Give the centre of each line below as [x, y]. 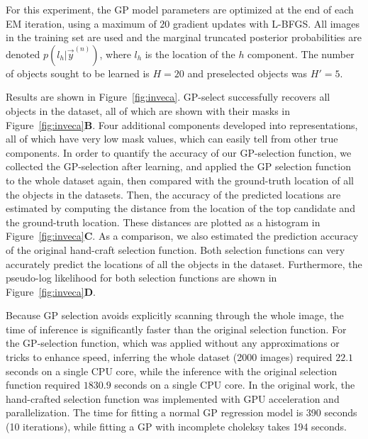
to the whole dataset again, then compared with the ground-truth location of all [180, 180]
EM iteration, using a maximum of [81, 23]
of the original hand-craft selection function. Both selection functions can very [175, 249]
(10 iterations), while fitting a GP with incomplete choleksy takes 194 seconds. [176, 427]
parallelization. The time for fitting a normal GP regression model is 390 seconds [182, 412]
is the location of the [190, 54]
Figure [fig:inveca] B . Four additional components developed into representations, [182, 124]
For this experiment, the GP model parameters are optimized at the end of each [180, 9]
